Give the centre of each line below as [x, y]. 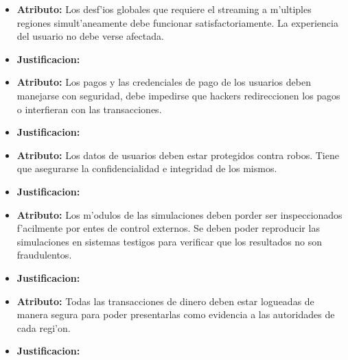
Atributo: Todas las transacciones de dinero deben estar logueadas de [165, 301]
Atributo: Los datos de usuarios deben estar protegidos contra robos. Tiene [178, 155]
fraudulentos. [44, 255]
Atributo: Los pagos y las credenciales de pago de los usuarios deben [164, 82]
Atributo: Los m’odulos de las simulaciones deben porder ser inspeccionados [179, 214]
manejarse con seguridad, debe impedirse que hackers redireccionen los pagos [178, 95]
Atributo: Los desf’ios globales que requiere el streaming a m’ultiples [164, 9]
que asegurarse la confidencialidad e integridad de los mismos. [147, 168]
